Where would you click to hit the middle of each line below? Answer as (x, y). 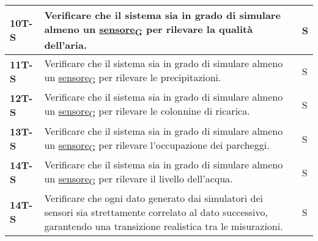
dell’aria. (66, 45)
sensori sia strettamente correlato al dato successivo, (156, 212)
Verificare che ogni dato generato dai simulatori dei (153, 198)
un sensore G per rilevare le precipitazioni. (133, 78)
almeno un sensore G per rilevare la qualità (149, 30)
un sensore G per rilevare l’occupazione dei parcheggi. (157, 146)
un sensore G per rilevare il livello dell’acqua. (139, 179)
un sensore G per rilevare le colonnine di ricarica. (147, 112)
